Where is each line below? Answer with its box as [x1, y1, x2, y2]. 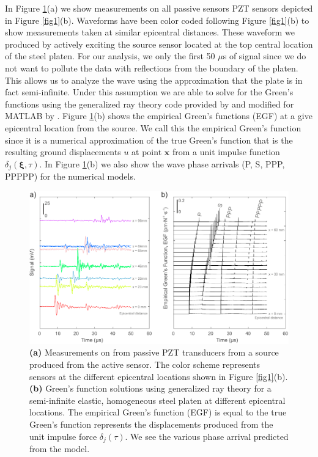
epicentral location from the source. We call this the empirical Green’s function [5, 121, 301, 134]
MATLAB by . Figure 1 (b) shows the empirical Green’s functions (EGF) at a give [5, 109, 312, 122]
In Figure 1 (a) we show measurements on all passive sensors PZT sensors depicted [5, 2, 313, 14]
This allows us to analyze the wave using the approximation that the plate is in [5, 73, 303, 86]
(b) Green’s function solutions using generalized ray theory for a [29, 382, 272, 395]
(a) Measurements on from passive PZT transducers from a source [29, 346, 279, 359]
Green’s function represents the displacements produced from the [29, 417, 273, 430]
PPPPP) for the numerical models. [5, 170, 136, 183]
